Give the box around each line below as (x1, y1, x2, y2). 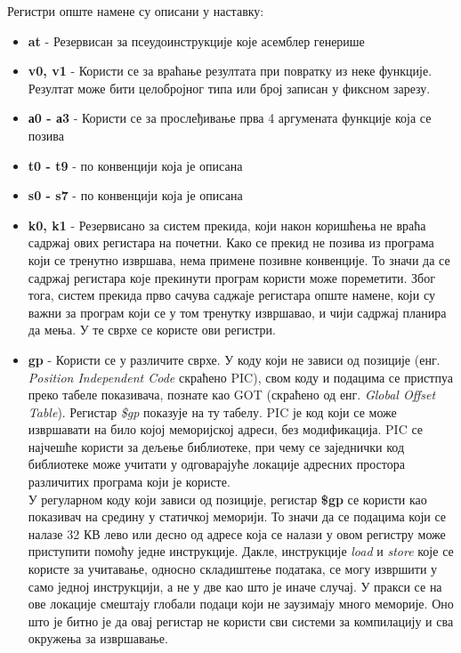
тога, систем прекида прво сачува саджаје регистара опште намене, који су (28, 286, 435, 304)
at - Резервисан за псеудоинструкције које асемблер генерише (28, 31, 365, 50)
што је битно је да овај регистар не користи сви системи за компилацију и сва (28, 611, 454, 630)
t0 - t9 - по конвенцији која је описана (28, 156, 243, 174)
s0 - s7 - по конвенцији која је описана (28, 186, 243, 205)
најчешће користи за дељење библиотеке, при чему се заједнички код (28, 437, 405, 455)
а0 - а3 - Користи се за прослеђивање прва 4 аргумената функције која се (28, 109, 432, 127)
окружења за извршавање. (28, 629, 168, 648)
